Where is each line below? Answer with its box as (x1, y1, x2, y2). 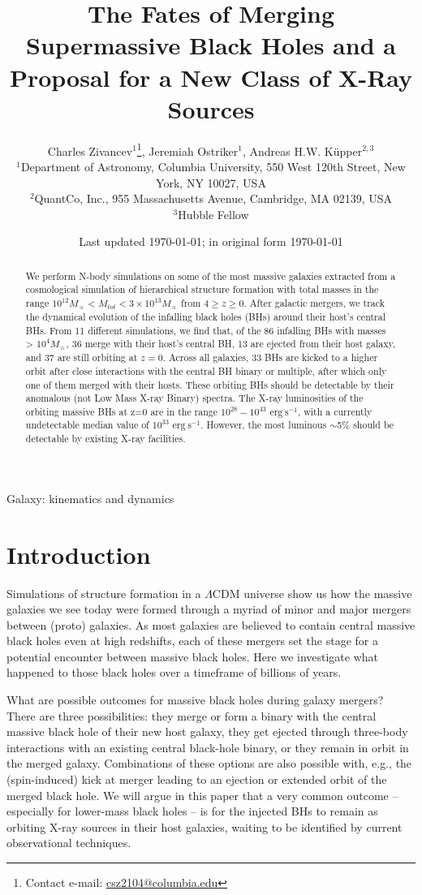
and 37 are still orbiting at (25, 351, 138, 364)
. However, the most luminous (200, 418, 327, 432)
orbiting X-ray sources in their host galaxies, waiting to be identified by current (6, 818, 403, 835)
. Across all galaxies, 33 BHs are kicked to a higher (162, 351, 378, 364)
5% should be (337, 418, 394, 432)
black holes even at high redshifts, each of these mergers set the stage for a (6, 632, 378, 649)
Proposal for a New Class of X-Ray (9, 60, 413, 93)
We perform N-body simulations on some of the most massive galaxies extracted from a (25, 269, 396, 282)
